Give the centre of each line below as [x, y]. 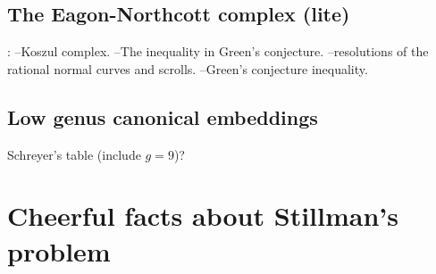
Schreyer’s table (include [74, 154]
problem [59, 250]
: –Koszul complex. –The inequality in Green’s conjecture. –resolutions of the [218, 51]
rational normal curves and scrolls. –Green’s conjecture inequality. [188, 68]
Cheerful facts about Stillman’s [203, 216]
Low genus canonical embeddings [163, 116]
